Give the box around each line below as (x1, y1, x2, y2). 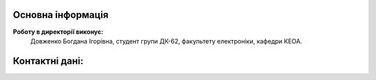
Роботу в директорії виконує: (13, 28, 104, 36)
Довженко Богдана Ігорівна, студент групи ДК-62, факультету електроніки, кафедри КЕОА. (30, 37, 303, 45)
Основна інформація (13, 9, 109, 21)
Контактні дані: (13, 55, 84, 67)
